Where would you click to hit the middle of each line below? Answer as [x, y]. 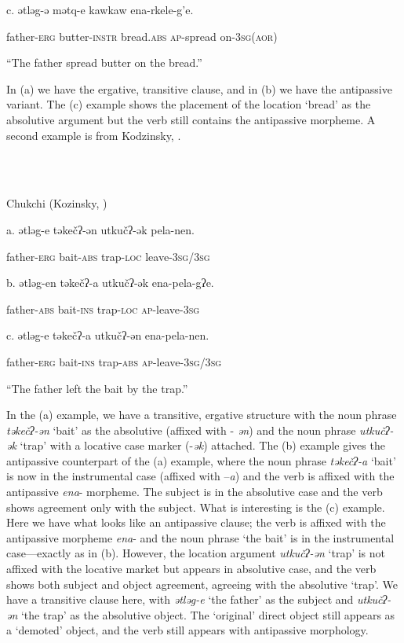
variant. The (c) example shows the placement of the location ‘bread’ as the [189, 104]
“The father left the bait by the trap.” [97, 388]
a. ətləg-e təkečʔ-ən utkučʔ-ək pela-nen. [100, 229]
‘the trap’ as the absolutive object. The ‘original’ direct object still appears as [208, 614]
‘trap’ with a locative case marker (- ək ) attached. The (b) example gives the [202, 445]
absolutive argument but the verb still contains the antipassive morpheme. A [191, 119]
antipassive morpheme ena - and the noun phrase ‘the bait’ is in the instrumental [200, 537]
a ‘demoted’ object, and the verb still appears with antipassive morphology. [187, 630]
